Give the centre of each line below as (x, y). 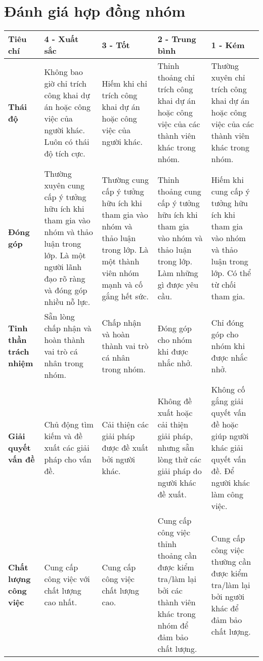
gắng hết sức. (125, 296)
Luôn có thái (67, 141)
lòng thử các (179, 459)
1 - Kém (228, 45)
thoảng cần (177, 556)
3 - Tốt (116, 45)
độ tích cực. (65, 153)
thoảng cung (179, 191)
